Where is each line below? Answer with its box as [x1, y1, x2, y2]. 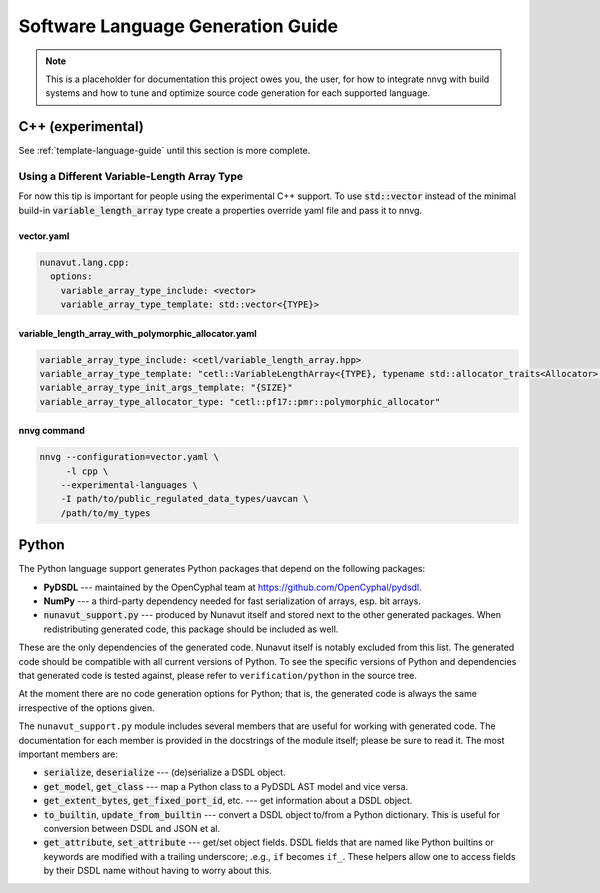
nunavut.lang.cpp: [39, 256, 130, 268]
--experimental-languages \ [60, 480, 199, 491]
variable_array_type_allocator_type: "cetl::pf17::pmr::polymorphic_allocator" [39, 396, 441, 407]
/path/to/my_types [60, 507, 151, 519]
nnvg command [18, 425, 85, 437]
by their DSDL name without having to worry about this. [43, 865, 272, 877]
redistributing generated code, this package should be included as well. [43, 623, 339, 635]
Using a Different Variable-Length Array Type [18, 170, 244, 183]
